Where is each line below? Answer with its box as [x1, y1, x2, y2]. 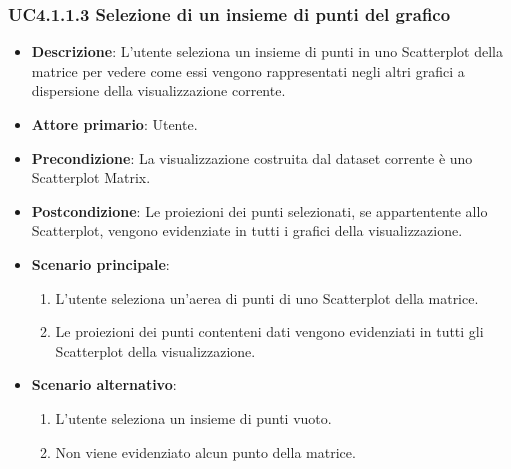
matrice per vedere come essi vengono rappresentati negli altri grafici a [31, 60, 465, 81]
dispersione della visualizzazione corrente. [31, 80, 286, 101]
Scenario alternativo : [31, 374, 177, 395]
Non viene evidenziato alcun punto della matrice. [55, 441, 356, 462]
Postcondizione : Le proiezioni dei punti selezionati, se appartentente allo [31, 200, 488, 221]
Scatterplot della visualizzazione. [55, 340, 256, 361]
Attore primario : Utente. [31, 114, 198, 134]
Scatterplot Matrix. [31, 167, 151, 188]
